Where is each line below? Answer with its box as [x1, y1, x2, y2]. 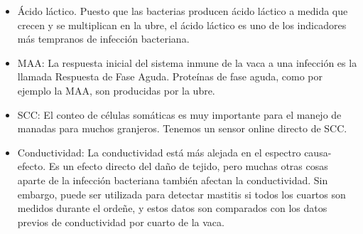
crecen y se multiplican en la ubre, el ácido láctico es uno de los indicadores [17, 17, 347, 32]
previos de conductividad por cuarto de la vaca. [17, 214, 224, 229]
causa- [304, 144, 332, 159]
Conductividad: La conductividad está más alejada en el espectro [17, 144, 301, 159]
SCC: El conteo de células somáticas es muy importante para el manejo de [17, 107, 342, 122]
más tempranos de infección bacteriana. [17, 31, 190, 46]
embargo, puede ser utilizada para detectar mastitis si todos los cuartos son [17, 186, 346, 201]
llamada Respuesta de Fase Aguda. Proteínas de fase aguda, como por [17, 69, 323, 84]
